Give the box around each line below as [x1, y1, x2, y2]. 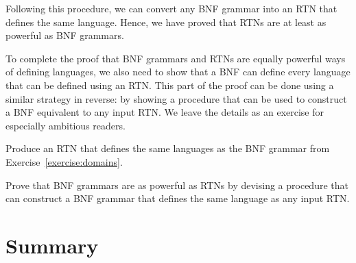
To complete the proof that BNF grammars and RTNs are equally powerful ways [5, 51, 346, 65]
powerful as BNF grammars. [5, 28, 124, 42]
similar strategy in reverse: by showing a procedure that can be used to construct [5, 91, 347, 105]
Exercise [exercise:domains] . [5, 154, 123, 168]
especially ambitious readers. [5, 118, 126, 132]
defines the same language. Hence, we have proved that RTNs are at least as [5, 14, 327, 29]
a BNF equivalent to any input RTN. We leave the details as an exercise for [5, 105, 324, 119]
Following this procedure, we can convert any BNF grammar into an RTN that [5, 1, 337, 15]
